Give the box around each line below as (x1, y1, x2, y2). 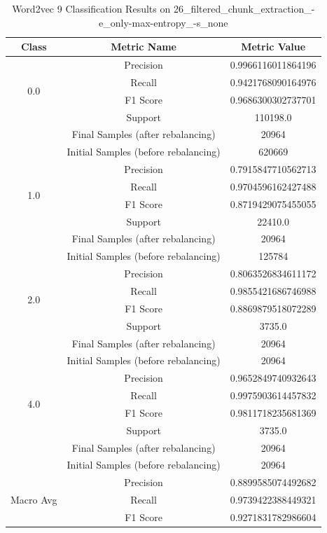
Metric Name (111, 39, 176, 54)
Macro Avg (11, 492, 57, 507)
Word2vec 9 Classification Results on (12, 1, 171, 15)
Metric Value (241, 39, 306, 54)
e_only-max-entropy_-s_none (99, 15, 228, 29)
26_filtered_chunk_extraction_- (173, 1, 315, 15)
